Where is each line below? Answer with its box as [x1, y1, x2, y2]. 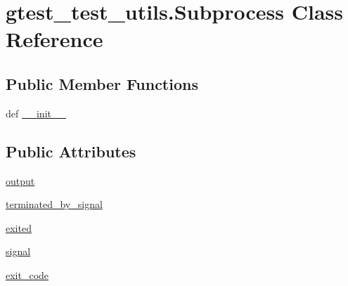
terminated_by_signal [6, 197, 103, 212]
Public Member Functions [6, 72, 198, 94]
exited [6, 220, 32, 235]
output [6, 173, 35, 188]
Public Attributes [6, 140, 136, 162]
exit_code [6, 267, 49, 282]
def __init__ [6, 105, 66, 120]
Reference [6, 25, 103, 53]
